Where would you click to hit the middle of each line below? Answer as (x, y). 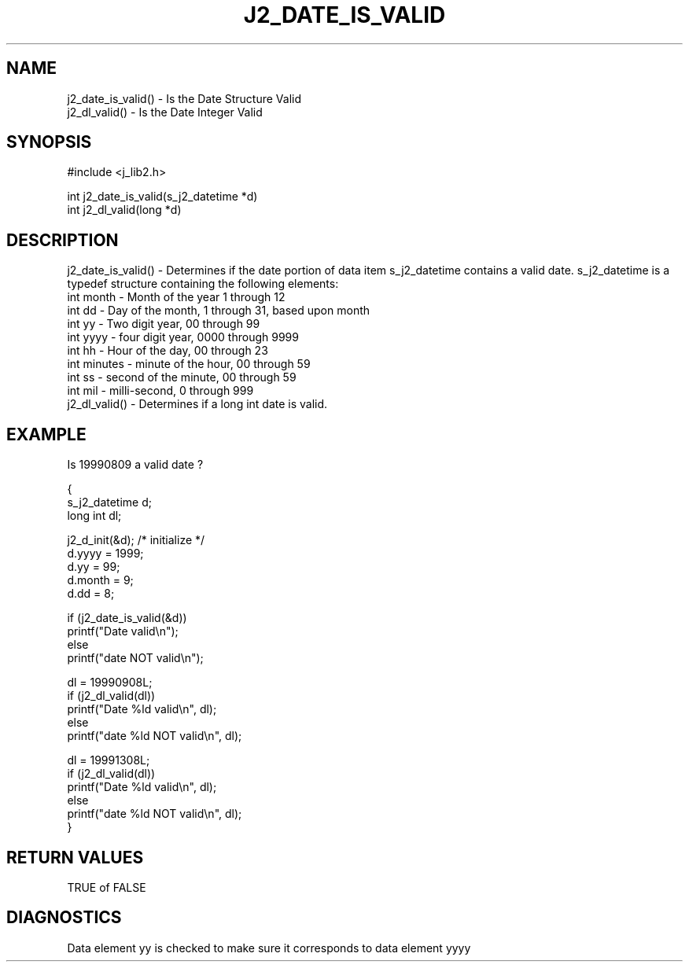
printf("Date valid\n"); (123, 631)
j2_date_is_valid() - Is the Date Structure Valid (184, 98)
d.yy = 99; (94, 567)
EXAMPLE (46, 434)
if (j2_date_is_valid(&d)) (127, 618)
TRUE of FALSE (107, 887)
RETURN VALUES (75, 857)
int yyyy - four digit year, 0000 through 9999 (183, 337)
